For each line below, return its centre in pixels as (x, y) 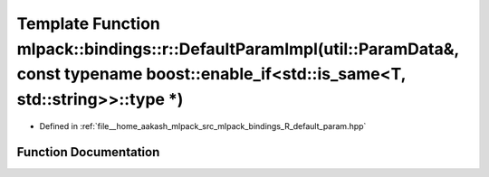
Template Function (88, 23)
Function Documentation (88, 152)
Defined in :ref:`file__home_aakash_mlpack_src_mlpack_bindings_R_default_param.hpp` (203, 126)
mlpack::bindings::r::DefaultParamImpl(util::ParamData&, (238, 49)
